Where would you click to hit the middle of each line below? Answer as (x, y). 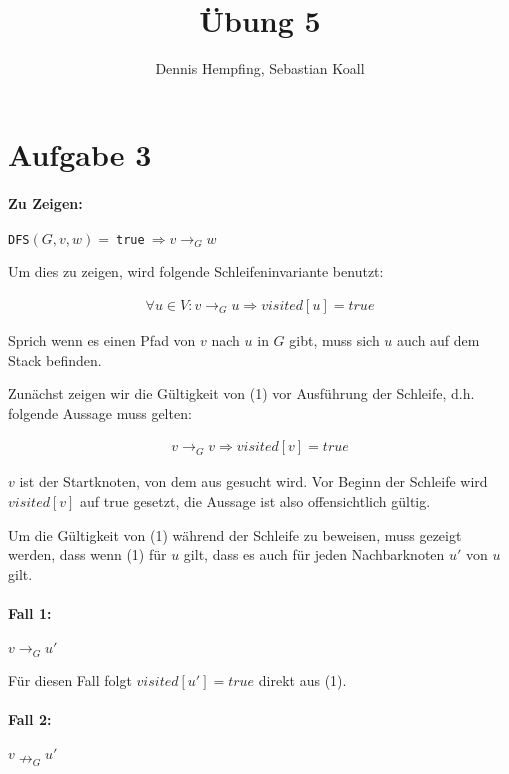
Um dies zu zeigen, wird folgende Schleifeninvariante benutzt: (196, 271)
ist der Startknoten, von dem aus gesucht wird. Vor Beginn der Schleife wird (253, 481)
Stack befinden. (55, 359)
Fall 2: (30, 718)
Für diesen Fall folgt (70, 679)
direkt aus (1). (302, 679)
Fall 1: (30, 612)
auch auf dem (438, 339)
